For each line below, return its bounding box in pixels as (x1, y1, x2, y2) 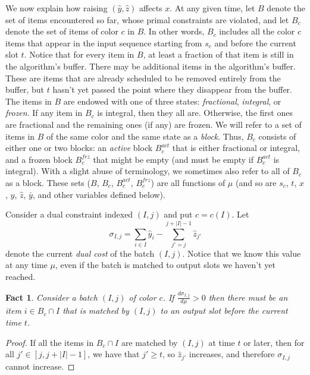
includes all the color (219, 25, 295, 37)
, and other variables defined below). (32, 188, 165, 200)
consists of (258, 130, 296, 142)
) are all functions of (151, 176, 226, 188)
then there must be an (208, 291, 288, 303)
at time (208, 336, 235, 348)
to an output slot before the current (160, 304, 288, 317)
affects (139, 2, 162, 14)
